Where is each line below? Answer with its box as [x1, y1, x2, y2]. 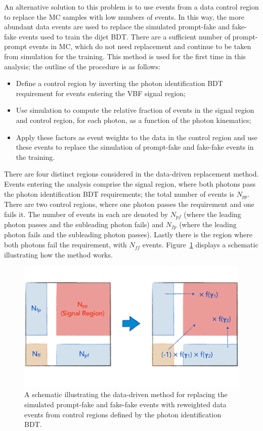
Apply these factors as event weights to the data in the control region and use [16, 132, 257, 142]
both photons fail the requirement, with [4, 239, 127, 250]
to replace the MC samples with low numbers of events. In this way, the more [4, 11, 244, 22]
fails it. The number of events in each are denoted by [4, 208, 168, 219]
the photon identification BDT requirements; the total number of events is [4, 188, 234, 199]
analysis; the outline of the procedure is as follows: [4, 61, 160, 71]
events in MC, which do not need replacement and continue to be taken [29, 41, 251, 52]
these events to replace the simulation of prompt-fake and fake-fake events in [16, 142, 254, 152]
